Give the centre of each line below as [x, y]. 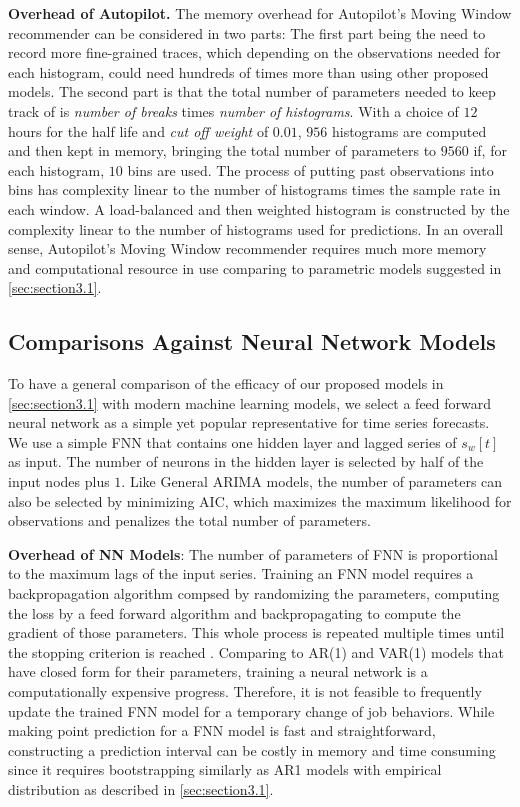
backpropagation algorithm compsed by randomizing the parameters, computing [254, 593]
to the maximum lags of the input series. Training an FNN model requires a [241, 573]
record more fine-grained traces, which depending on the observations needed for [254, 52]
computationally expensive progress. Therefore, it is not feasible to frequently [245, 691]
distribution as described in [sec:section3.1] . [141, 788]
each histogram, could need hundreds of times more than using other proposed [248, 71]
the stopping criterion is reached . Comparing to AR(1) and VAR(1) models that [256, 651]
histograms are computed [409, 130]
